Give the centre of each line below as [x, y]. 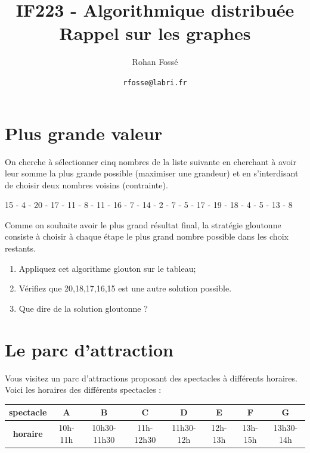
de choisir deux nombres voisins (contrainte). [86, 184]
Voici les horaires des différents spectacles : [83, 390]
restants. [20, 248]
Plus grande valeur [84, 133]
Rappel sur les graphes [155, 33]
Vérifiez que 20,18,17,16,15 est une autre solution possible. [125, 288]
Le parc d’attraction [89, 349]
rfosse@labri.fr [155, 83]
